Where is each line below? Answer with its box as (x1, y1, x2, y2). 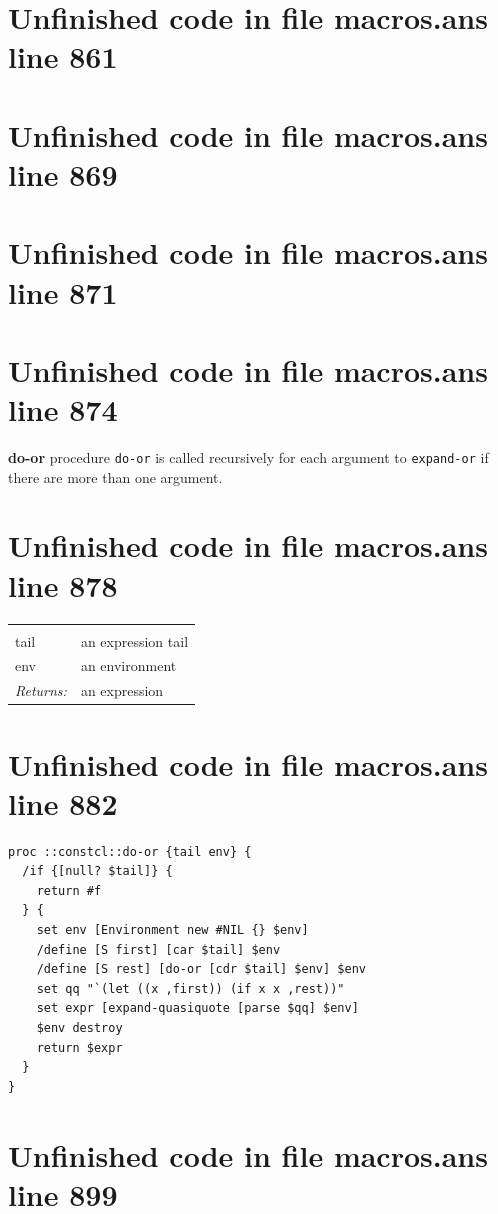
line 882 (8, 782, 118, 823)
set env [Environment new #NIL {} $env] (36, 923, 309, 938)
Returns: (15, 680, 67, 701)
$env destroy (36, 1021, 123, 1035)
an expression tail (80, 630, 189, 651)
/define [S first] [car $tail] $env (36, 942, 281, 957)
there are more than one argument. (8, 466, 223, 487)
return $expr (36, 1040, 123, 1055)
